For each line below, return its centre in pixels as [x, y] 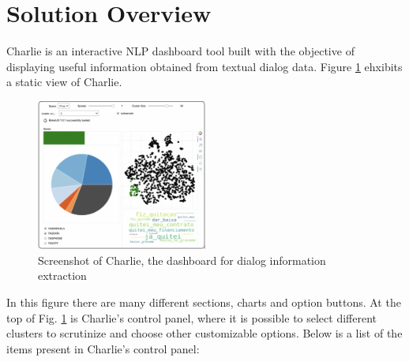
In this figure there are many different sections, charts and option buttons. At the [204, 302]
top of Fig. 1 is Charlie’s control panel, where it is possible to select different [192, 317]
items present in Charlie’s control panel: [103, 348]
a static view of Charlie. [64, 82]
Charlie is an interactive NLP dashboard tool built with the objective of [180, 51]
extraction [62, 275]
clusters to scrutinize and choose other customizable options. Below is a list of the [204, 333]
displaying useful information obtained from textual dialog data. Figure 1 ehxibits [204, 66]
